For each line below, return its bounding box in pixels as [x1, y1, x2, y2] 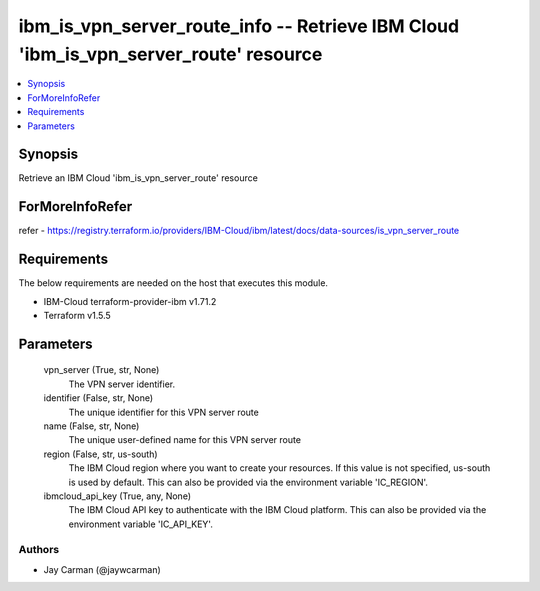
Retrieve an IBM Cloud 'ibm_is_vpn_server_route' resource [18, 172, 259, 184]
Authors [18, 543, 60, 557]
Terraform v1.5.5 [43, 310, 112, 322]
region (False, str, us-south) [43, 448, 159, 460]
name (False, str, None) [43, 420, 140, 432]
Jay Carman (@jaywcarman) [43, 563, 162, 575]
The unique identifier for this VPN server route [68, 406, 259, 418]
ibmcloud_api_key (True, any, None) [43, 490, 192, 502]
